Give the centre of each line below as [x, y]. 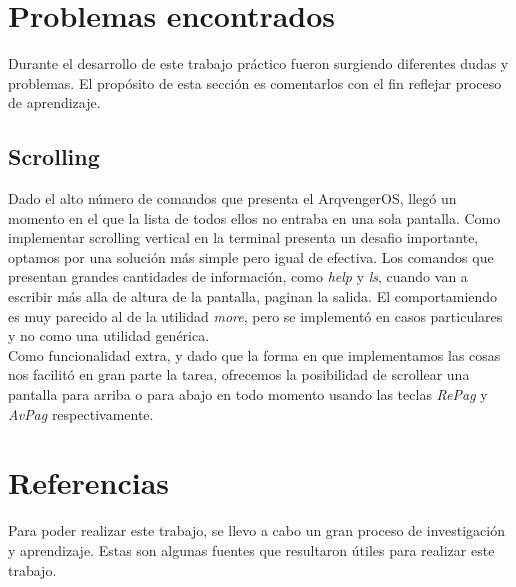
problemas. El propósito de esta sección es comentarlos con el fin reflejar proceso [255, 82]
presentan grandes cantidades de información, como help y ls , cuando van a [238, 276]
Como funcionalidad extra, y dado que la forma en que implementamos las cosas [254, 354]
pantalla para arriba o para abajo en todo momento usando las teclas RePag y [248, 394]
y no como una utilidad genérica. [109, 335]
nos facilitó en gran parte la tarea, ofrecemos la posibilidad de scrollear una [239, 374]
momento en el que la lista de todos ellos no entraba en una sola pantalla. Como [254, 217]
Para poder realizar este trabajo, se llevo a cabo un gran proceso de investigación [256, 530]
